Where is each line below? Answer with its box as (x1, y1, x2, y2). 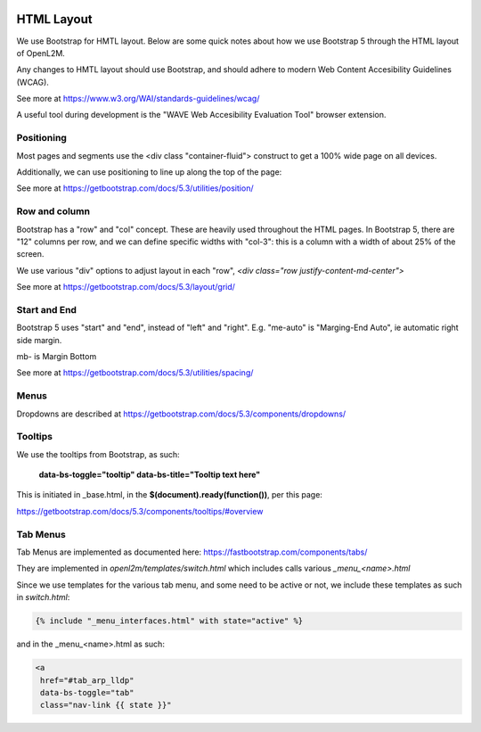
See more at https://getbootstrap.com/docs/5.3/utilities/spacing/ (16, 367, 254, 378)
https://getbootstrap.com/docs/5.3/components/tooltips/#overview (16, 506, 264, 516)
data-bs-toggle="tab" (40, 687, 135, 697)
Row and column (16, 205, 91, 218)
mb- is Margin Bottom (16, 351, 97, 362)
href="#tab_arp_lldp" (40, 675, 135, 686)
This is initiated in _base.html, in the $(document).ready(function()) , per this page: (16, 489, 322, 500)
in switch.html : (16, 592, 70, 603)
